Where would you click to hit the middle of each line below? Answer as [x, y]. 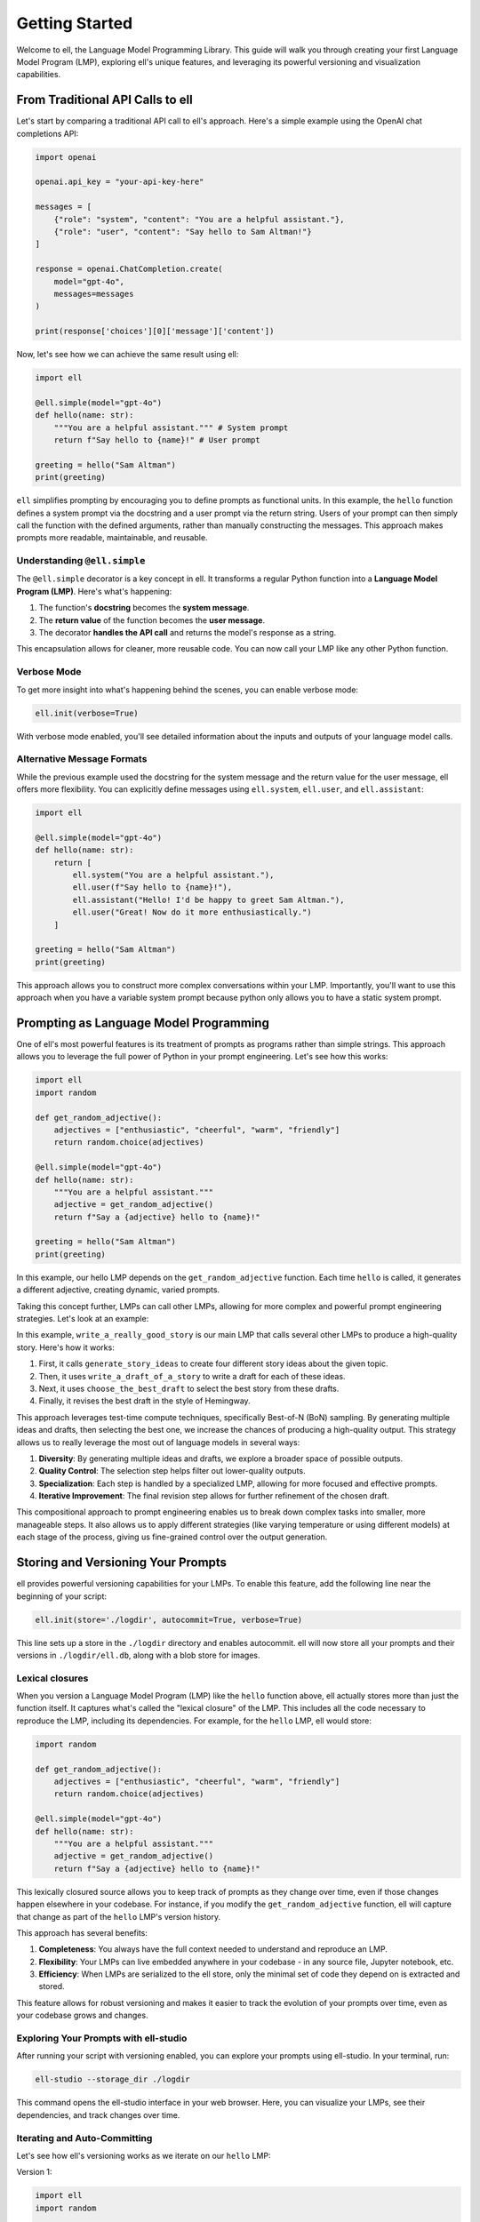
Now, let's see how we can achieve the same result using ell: [128, 355]
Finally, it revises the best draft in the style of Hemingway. [144, 1401]
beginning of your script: [61, 1596]
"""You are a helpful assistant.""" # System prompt [171, 428]
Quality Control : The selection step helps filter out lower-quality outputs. [172, 1471]
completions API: [48, 133]
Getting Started [75, 23]
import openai [66, 157]
